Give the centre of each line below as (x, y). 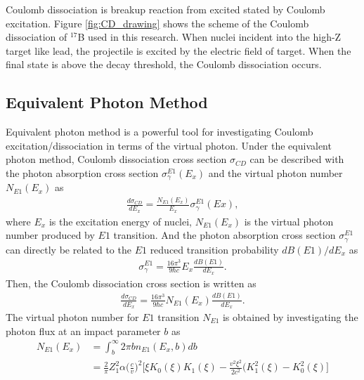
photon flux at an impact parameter (83, 330)
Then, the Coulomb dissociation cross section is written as (131, 283)
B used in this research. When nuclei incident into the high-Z (209, 37)
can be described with (297, 159)
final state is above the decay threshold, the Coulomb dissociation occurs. (164, 64)
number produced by (50, 235)
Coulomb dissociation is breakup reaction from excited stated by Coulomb (165, 9)
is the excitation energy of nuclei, (120, 221)
